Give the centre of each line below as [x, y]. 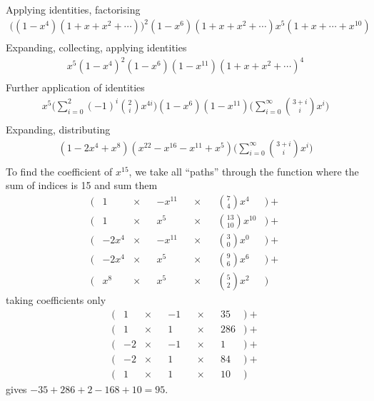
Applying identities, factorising [73, 9]
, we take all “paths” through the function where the [244, 171]
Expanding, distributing [58, 129]
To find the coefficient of [59, 171]
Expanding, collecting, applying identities [96, 47]
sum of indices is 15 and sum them [82, 185]
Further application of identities [75, 87]
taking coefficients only [56, 299]
